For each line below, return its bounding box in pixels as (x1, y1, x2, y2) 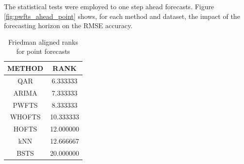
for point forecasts (16, 46, 70, 56)
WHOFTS (10, 112, 41, 122)
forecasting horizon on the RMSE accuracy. (4, 20, 133, 31)
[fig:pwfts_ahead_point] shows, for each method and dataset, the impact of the (4, 11, 240, 21)
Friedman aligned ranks (8, 36, 78, 47)
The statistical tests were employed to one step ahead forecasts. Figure (4, 1, 214, 11)
